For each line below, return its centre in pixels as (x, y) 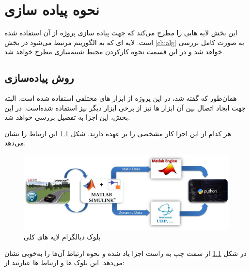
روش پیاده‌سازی (39, 78)
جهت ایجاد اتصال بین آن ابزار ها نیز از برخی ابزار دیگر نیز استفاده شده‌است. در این (125, 107)
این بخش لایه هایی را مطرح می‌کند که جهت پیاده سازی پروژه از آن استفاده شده (121, 33)
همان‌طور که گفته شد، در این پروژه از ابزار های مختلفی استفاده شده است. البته (121, 98)
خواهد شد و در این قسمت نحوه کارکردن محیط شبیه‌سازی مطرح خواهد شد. (114, 52)
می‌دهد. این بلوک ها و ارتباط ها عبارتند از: (64, 263)
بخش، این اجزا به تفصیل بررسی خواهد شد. (67, 117)
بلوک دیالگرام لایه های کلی (62, 236)
